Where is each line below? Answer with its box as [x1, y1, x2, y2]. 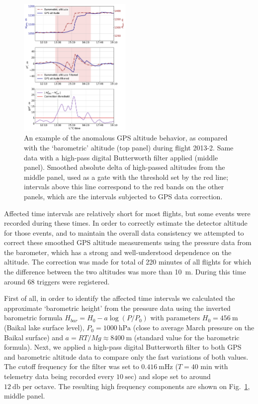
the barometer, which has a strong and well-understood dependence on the [4, 247, 232, 257]
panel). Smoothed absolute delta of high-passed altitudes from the [24, 162, 225, 172]
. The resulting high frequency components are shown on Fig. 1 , [54, 381, 250, 391]
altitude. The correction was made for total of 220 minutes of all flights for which [4, 257, 252, 267]
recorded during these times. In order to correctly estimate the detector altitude [4, 218, 248, 228]
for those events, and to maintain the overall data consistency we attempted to [4, 227, 244, 238]
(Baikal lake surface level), [4, 322, 85, 333]
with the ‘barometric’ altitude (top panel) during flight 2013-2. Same [24, 142, 234, 152]
